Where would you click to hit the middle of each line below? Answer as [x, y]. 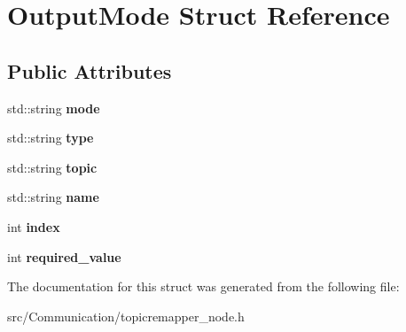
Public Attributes [90, 70]
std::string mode [54, 108]
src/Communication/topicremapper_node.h [126, 316]
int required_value [64, 256]
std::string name [53, 197]
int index [34, 226]
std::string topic [52, 167]
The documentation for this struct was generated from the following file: [203, 286]
